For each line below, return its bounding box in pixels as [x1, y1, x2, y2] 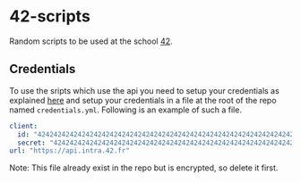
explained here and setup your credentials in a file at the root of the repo [9, 95, 277, 105]
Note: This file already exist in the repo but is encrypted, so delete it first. [9, 162, 279, 173]
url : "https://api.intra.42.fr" [9, 146, 130, 155]
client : [9, 121, 39, 130]
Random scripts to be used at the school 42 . [9, 36, 173, 46]
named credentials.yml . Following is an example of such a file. [9, 104, 242, 115]
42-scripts [9, 6, 91, 27]
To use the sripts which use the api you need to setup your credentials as [9, 85, 279, 95]
